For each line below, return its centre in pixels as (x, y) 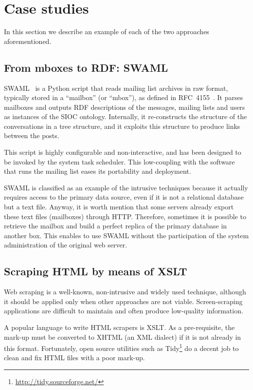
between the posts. (32, 135)
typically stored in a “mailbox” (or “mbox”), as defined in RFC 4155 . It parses (124, 97)
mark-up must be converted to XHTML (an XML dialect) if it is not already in (123, 337)
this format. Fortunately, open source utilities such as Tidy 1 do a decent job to (121, 347)
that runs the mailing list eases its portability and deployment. (98, 171)
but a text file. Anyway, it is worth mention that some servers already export (119, 207)
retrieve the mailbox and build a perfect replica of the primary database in (116, 226)
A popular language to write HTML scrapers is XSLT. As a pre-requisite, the (119, 327)
